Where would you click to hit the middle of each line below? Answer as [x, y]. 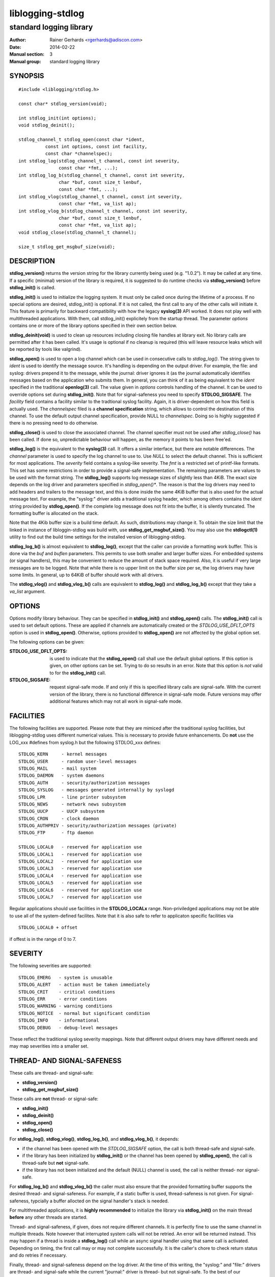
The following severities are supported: [50, 966]
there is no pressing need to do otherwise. [54, 423]
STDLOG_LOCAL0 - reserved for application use [80, 847]
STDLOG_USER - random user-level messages [78, 761]
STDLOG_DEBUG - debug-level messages [68, 1027]
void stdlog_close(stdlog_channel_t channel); [78, 232]
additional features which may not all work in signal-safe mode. [116, 701]
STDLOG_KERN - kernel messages [63, 754]
